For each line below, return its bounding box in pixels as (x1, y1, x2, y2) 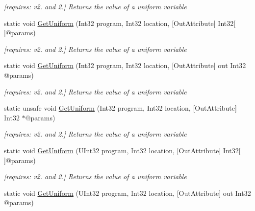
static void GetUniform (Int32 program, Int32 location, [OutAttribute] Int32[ (4, 18, 236, 28)
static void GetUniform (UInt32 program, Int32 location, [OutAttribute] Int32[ (4, 145, 241, 155)
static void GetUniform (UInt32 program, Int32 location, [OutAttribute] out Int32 (4, 188, 251, 198)
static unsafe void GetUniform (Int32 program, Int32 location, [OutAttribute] (4, 103, 237, 113)
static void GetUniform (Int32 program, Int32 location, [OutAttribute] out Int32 (4, 60, 246, 70)
